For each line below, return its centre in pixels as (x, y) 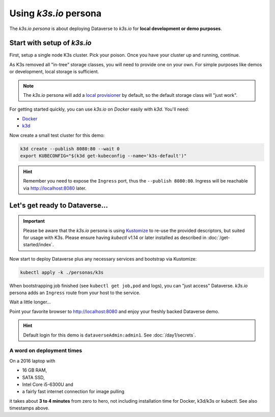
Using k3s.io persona (56, 13)
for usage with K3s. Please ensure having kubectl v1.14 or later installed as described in (115, 238)
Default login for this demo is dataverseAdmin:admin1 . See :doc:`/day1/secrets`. (109, 335)
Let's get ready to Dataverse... (59, 205)
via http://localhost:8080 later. (55, 188)
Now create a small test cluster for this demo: (57, 135)
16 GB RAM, (35, 370)
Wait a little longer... (30, 302)
